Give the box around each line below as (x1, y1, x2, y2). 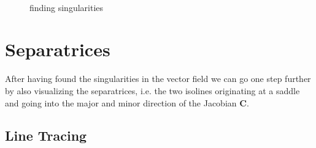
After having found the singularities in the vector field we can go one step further (5, 72, 311, 85)
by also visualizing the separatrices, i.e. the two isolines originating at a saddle (5, 84, 300, 97)
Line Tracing (5, 126, 87, 145)
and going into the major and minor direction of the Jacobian (5, 96, 237, 109)
